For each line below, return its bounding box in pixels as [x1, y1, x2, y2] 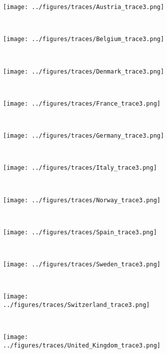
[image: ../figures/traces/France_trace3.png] [3, 100, 160, 107]
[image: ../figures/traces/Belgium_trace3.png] [3, 36, 164, 43]
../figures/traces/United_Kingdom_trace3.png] [3, 341, 160, 349]
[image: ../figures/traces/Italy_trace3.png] [3, 164, 157, 172]
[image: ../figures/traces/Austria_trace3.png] [3, 4, 164, 11]
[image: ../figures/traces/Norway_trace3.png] [3, 196, 160, 204]
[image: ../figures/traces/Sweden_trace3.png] [3, 261, 160, 268]
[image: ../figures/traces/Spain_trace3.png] [3, 228, 157, 236]
